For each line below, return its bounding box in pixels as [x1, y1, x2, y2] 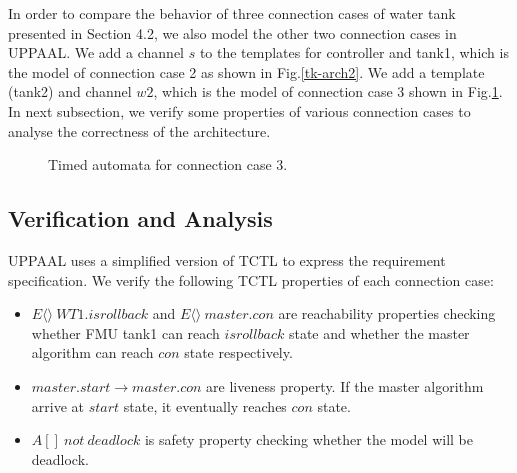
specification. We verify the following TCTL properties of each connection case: [8, 269, 494, 290]
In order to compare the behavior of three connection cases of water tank [8, 3, 456, 23]
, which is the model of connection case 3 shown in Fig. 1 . [153, 81, 503, 102]
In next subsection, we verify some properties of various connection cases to [8, 100, 471, 121]
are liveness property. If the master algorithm [206, 375, 484, 396]
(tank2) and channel [8, 81, 132, 102]
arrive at [31, 395, 84, 416]
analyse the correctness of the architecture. [8, 120, 271, 141]
